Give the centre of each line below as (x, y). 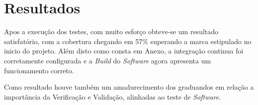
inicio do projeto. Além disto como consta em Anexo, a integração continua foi (124, 51)
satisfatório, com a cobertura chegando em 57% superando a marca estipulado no (128, 41)
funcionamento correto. (39, 70)
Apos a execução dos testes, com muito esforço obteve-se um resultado (111, 31)
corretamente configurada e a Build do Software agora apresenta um (108, 60)
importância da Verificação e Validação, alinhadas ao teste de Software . (113, 96)
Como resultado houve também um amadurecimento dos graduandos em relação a (129, 87)
